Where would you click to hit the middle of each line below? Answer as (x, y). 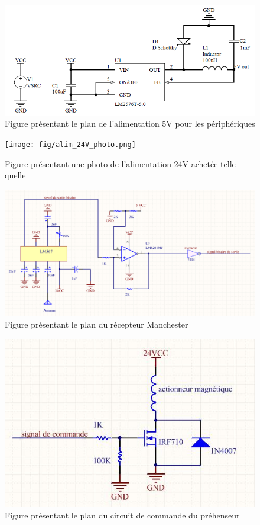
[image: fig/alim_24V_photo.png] (70, 144)
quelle (15, 175)
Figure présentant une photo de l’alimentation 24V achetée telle (120, 163)
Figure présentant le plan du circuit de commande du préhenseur (122, 515)
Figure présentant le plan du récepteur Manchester (97, 324)
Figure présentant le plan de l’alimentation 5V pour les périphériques (130, 124)
